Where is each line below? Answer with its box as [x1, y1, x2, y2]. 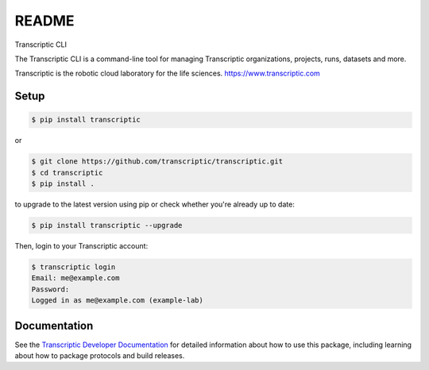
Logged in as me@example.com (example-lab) [31, 296, 204, 305]
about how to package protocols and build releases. [14, 351, 185, 360]
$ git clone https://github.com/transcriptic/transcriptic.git [31, 157, 284, 166]
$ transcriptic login [31, 263, 116, 272]
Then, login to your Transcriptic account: [14, 241, 149, 251]
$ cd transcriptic [31, 168, 103, 177]
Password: [31, 284, 70, 294]
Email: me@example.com [31, 274, 120, 283]
